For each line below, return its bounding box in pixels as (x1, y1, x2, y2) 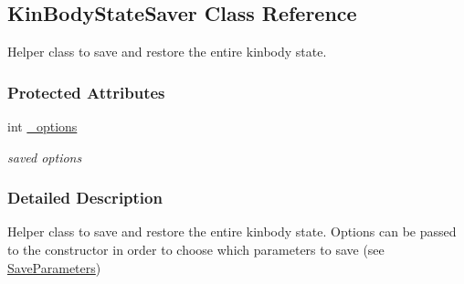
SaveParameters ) (7, 258, 101, 277)
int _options (7, 117, 78, 136)
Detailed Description (7, 186, 163, 209)
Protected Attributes (7, 80, 165, 103)
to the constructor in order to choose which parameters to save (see (7, 240, 385, 259)
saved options (7, 147, 82, 166)
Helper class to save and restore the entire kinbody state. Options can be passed (7, 222, 457, 241)
